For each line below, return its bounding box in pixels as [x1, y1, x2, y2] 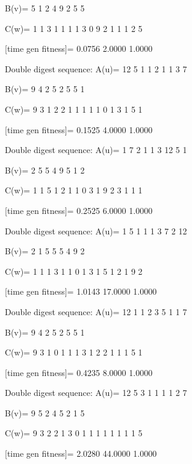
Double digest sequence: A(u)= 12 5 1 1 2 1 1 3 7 [5, 62, 187, 75]
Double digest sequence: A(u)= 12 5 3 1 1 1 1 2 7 [5, 386, 187, 399]
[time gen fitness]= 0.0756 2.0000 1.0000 [5, 42, 153, 55]
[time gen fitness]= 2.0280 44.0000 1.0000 [5, 447, 157, 460]
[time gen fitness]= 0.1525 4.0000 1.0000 [5, 123, 153, 136]
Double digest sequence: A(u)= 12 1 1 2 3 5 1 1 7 [5, 305, 187, 318]
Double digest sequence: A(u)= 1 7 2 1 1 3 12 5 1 [5, 143, 187, 156]
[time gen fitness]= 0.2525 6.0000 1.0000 [5, 204, 153, 216]
